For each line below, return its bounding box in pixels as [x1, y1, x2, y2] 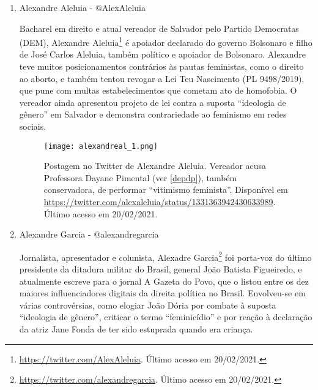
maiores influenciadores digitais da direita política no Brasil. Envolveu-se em [19, 287, 306, 299]
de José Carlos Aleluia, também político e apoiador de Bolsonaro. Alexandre [19, 48, 306, 61]
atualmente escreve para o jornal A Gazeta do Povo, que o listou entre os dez [19, 274, 309, 287]
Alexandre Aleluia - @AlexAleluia [19, 1, 146, 13]
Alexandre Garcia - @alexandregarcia [19, 228, 159, 241]
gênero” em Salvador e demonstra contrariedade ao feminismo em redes [19, 108, 287, 121]
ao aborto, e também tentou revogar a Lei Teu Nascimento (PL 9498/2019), [19, 72, 305, 84]
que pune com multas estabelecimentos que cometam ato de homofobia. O [19, 84, 297, 97]
